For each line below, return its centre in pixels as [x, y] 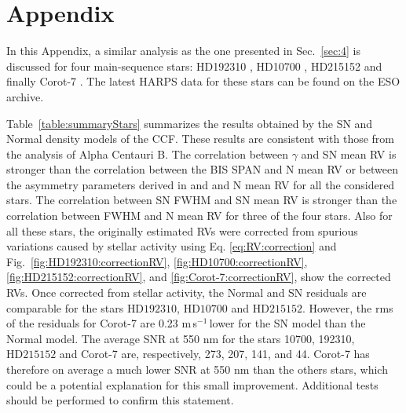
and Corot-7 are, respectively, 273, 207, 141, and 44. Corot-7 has [214, 354]
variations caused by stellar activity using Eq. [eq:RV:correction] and [172, 246]
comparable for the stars [65, 307]
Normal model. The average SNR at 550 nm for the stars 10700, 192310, [181, 338]
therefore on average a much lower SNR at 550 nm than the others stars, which [197, 369]
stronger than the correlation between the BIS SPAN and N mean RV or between [202, 169]
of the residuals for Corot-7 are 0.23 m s [102, 323]
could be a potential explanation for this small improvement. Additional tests [192, 384]
